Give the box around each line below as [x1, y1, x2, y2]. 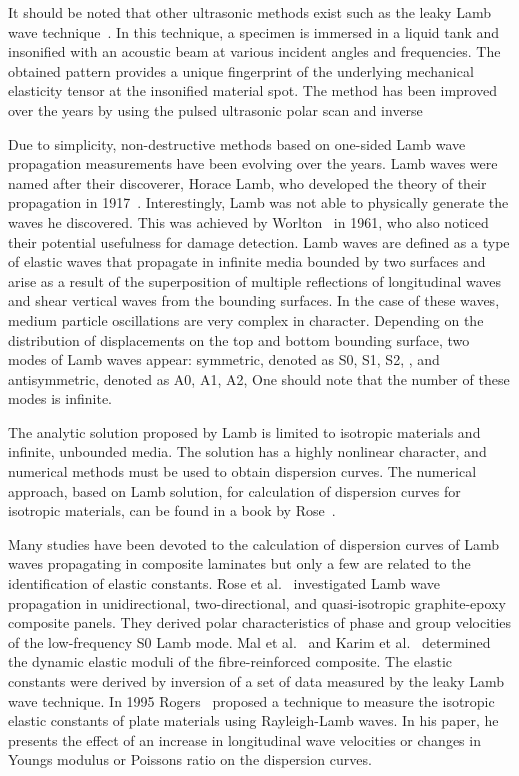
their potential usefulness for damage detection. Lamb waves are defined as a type [8, 231, 510, 252]
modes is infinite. [8, 388, 112, 409]
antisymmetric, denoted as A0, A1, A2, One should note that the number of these [8, 368, 510, 389]
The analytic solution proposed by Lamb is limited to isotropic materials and [8, 421, 481, 442]
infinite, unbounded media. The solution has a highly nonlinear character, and [8, 441, 487, 462]
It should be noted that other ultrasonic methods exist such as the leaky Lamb [8, 2, 491, 22]
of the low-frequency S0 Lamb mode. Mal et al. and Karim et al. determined [8, 631, 491, 652]
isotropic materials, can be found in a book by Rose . [8, 500, 336, 521]
